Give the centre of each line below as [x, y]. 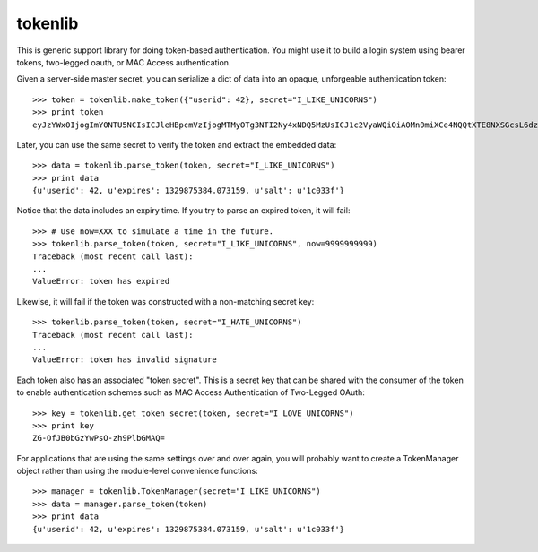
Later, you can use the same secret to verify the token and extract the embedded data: [177, 144]
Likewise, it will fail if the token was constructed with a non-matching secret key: [165, 301]
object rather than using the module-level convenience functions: [138, 471]
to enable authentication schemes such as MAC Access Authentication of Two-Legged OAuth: [191, 392]
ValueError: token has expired [101, 281]
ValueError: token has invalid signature [125, 360]
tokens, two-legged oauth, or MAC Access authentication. [124, 62]
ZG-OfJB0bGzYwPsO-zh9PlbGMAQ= [99, 438]
